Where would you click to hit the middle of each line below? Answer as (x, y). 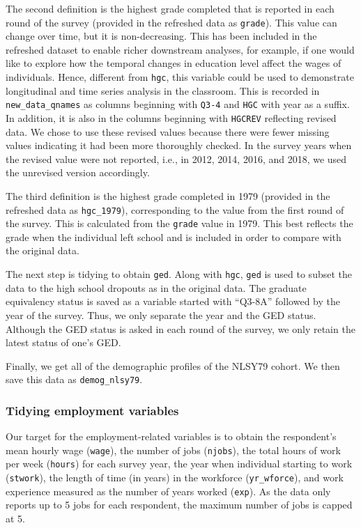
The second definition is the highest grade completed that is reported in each (170, 8)
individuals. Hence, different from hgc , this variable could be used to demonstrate (180, 77)
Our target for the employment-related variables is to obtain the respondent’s (171, 436)
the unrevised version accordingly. (78, 172)
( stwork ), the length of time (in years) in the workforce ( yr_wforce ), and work (175, 477)
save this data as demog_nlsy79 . (74, 379)
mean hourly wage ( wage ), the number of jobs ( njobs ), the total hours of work (173, 450)
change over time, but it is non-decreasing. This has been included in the (161, 36)
